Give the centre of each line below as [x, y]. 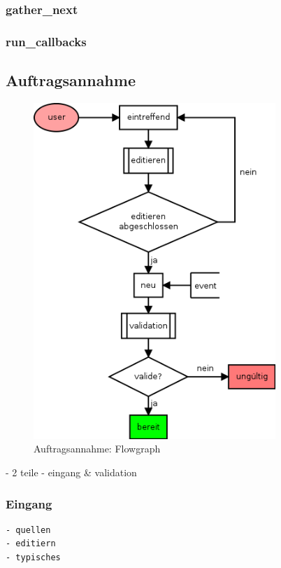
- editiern [31, 544]
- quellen [28, 530]
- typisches [33, 558]
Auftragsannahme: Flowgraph [97, 449]
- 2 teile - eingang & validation [71, 472]
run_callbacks [46, 41]
